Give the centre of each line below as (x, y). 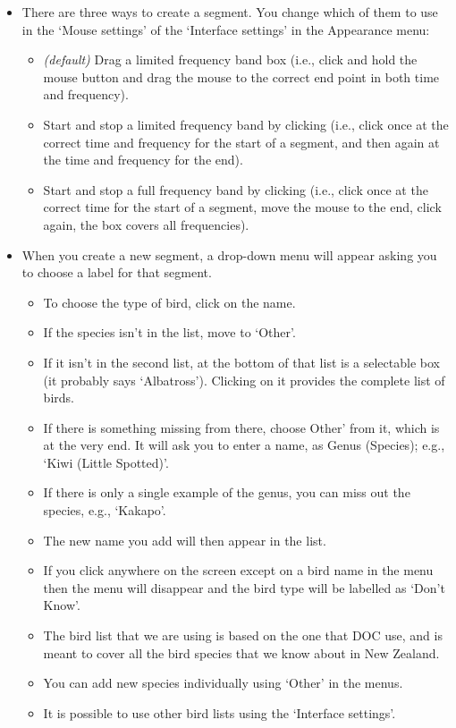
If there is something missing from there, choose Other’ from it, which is (241, 427)
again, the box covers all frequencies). (146, 224)
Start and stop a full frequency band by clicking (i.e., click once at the (236, 189)
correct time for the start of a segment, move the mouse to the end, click (242, 207)
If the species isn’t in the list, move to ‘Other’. (169, 332)
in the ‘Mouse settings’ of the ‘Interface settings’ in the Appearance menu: (226, 29)
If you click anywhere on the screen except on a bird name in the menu (238, 570)
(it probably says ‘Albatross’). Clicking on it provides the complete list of (244, 380)
